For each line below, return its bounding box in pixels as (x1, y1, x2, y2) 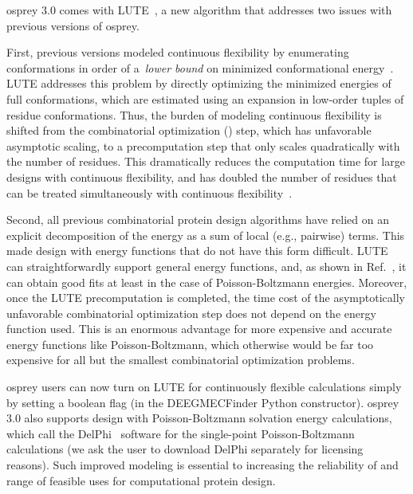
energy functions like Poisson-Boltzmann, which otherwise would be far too (6, 335, 374, 352)
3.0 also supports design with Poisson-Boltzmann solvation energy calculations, (6, 410, 392, 426)
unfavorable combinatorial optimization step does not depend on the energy (6, 304, 376, 321)
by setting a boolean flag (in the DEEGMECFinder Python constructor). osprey (6, 394, 399, 410)
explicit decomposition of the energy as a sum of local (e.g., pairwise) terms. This (6, 226, 405, 243)
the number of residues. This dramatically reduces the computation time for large (6, 153, 405, 170)
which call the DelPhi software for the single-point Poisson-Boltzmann (6, 425, 355, 441)
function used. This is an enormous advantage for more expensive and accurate (6, 320, 392, 337)
